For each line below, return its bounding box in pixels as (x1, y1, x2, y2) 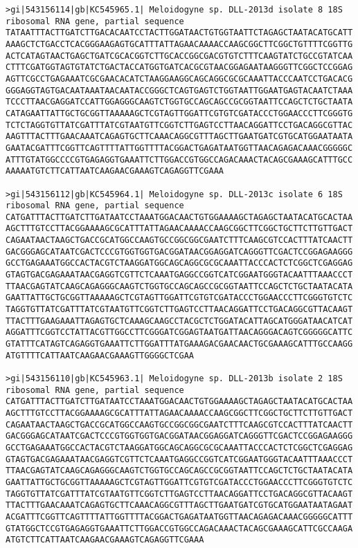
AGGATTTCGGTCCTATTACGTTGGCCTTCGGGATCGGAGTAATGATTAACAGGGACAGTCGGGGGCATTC (6, 327, 353, 338)
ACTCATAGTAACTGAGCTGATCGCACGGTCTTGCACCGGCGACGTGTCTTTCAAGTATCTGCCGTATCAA (6, 51, 353, 61)
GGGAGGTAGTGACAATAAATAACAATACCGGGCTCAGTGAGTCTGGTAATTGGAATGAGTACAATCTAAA (6, 85, 353, 95)
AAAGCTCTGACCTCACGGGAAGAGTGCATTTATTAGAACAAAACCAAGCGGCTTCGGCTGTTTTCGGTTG (6, 39, 353, 49)
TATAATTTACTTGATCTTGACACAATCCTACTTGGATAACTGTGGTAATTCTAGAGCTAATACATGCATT (6, 28, 353, 38)
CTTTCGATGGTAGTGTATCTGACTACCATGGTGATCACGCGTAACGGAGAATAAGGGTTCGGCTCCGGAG (6, 62, 353, 73)
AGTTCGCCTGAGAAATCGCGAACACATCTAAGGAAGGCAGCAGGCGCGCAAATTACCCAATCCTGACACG (6, 73, 353, 84)
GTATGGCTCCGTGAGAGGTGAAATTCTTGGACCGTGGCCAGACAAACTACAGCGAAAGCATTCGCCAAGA (6, 523, 353, 533)
